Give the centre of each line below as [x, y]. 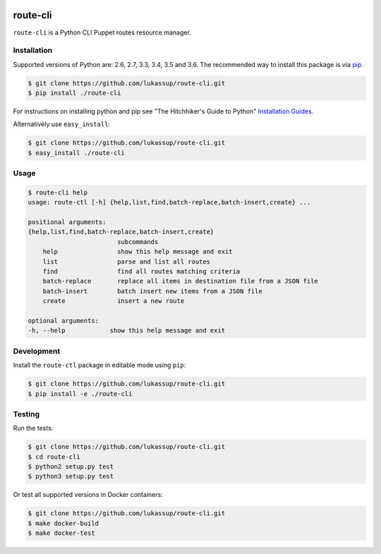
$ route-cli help [58, 192]
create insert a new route [114, 301]
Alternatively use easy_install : [62, 124]
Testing [26, 414]
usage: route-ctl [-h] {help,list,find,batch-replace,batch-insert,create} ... [169, 202]
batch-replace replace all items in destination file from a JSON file [181, 281]
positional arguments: [67, 222]
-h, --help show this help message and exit [127, 331]
